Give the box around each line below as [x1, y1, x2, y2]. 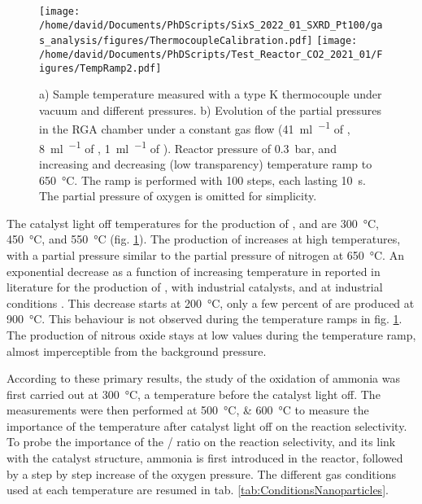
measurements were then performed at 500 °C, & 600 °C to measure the [7, 401, 369, 419]
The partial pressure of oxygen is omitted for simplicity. [39, 187, 317, 204]
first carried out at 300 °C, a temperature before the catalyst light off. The [7, 385, 381, 402]
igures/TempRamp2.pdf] [39, 62, 162, 74]
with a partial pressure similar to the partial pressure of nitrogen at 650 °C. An [7, 246, 404, 263]
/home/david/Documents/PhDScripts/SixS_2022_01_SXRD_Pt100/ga [39, 19, 383, 31]
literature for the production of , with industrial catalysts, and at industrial [7, 278, 383, 296]
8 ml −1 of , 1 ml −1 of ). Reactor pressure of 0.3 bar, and [39, 137, 337, 156]
